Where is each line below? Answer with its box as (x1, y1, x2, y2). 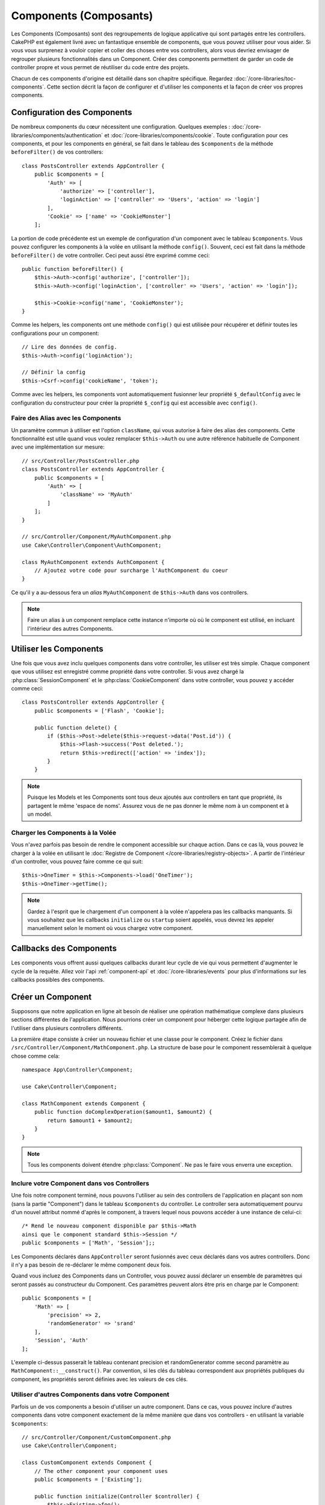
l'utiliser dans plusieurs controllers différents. (11, 1024, 123, 1032)
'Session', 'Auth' (34, 1337, 89, 1344)
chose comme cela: (11, 1052, 60, 1060)
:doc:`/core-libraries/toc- (234, 75, 296, 82)
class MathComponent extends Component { (22, 1100, 146, 1107)
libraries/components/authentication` (11, 131, 104, 138)
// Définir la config (22, 369, 85, 376)
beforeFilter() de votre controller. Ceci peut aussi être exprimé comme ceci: (11, 252, 210, 259)
